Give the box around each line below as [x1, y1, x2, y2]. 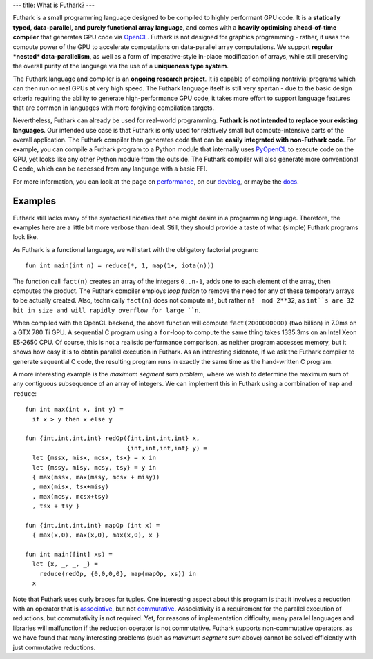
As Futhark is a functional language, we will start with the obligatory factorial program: [12, 245, 258, 254]
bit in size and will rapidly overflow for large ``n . [12, 306, 200, 314]
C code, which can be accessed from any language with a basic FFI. [12, 164, 207, 173]
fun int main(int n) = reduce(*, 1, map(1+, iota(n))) [25, 262, 215, 269]
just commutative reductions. [12, 643, 96, 651]
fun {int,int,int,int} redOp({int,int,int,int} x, [25, 434, 200, 442]
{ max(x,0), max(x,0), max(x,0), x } [32, 531, 160, 539]
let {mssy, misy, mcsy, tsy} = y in [32, 464, 157, 471]
